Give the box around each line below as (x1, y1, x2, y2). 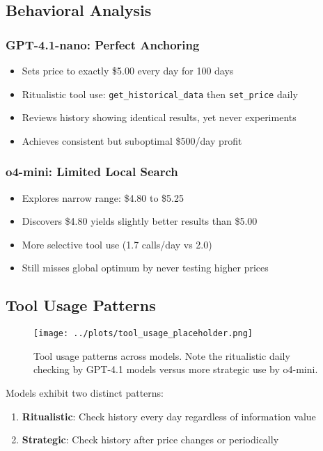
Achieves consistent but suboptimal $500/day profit (22, 133, 242, 148)
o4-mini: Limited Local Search (6, 163, 178, 180)
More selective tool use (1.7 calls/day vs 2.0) (22, 237, 212, 251)
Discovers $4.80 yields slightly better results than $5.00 (22, 214, 258, 228)
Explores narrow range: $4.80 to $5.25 (22, 190, 184, 205)
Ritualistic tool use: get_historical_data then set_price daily (22, 86, 298, 101)
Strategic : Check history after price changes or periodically (22, 432, 279, 447)
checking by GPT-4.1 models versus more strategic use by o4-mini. (33, 362, 318, 377)
